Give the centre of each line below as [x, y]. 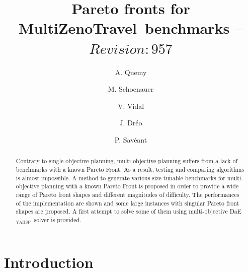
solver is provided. [58, 219]
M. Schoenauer [131, 89]
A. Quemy [131, 72]
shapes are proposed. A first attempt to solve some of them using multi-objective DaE [129, 211]
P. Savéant [131, 139]
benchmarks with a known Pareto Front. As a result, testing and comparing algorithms [130, 169]
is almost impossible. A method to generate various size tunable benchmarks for [120, 178]
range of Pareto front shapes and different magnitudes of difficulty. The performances [128, 194]
